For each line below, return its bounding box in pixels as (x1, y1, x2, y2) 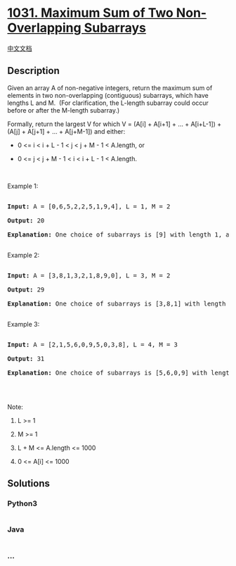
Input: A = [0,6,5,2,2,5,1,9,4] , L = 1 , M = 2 (7, 202, 171, 210)
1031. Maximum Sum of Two (7, 5, 173, 21)
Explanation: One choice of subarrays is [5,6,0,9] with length (7, 368, 234, 377)
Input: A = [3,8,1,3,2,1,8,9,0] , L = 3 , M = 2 (7, 271, 171, 279)
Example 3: (7, 320, 40, 328)
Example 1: (7, 182, 39, 190)
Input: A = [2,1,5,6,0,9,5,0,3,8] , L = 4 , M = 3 (7, 340, 178, 348)
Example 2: (7, 251, 40, 259)
